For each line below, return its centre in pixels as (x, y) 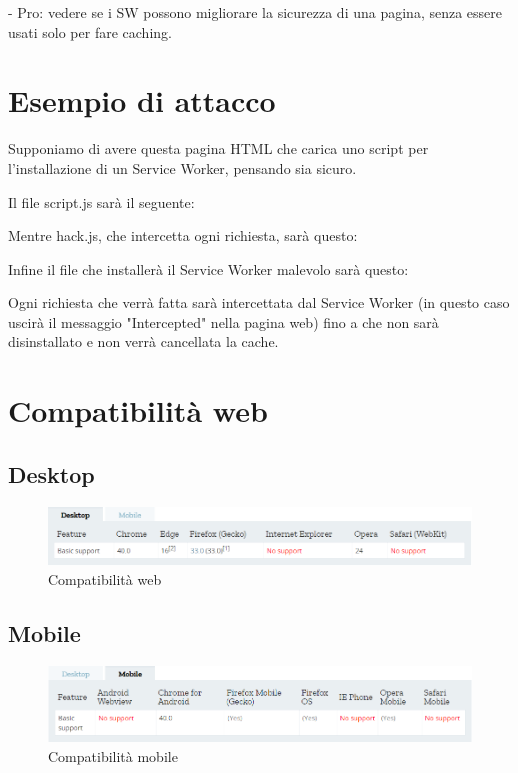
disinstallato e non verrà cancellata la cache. (143, 341)
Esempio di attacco (142, 100)
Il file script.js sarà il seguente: (101, 201)
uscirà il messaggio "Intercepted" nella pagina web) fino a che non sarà (223, 321)
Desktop (51, 473)
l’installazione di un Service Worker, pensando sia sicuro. (182, 167)
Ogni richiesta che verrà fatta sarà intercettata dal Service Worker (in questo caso (259, 302)
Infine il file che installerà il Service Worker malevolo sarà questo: (208, 268)
